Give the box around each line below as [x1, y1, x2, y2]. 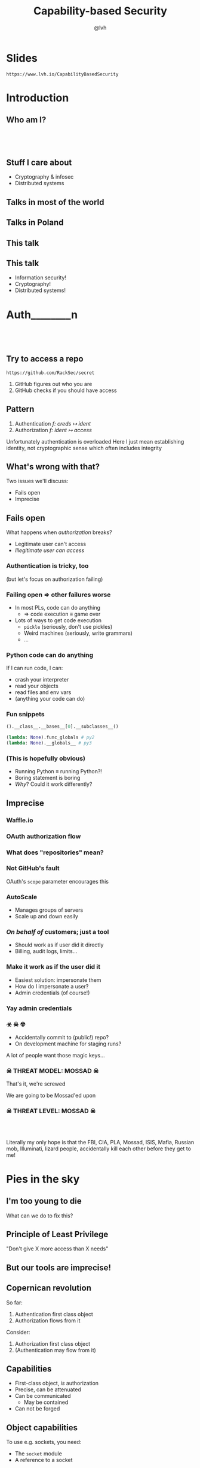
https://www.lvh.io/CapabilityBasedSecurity [6, 71, 119, 77]
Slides [6, 51, 38, 65]
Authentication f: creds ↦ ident [14, 420, 91, 427]
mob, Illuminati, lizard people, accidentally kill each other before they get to [6, 1145, 191, 1152]
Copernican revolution [6, 1283, 91, 1293]
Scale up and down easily [14, 913, 79, 920]
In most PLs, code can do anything [14, 604, 100, 611]
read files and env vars [14, 689, 72, 696]
